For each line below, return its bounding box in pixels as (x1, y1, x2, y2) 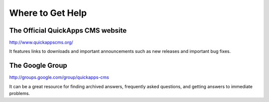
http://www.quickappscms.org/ (9, 40, 73, 46)
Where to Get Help (9, 7, 87, 18)
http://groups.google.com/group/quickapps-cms (9, 74, 109, 80)
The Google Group (9, 61, 67, 70)
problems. (9, 91, 30, 97)
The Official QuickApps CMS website (9, 26, 127, 35)
